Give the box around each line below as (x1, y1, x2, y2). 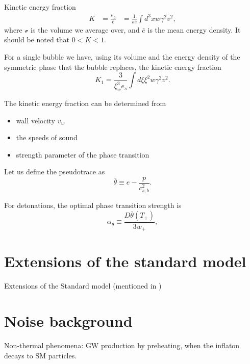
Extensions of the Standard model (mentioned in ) (4, 280, 162, 291)
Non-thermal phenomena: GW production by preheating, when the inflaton (4, 340, 240, 351)
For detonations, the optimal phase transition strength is (4, 200, 182, 211)
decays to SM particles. (4, 350, 77, 360)
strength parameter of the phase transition (16, 149, 149, 160)
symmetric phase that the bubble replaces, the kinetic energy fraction (4, 61, 221, 72)
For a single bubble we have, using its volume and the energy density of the (4, 51, 240, 62)
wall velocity (16, 115, 56, 125)
